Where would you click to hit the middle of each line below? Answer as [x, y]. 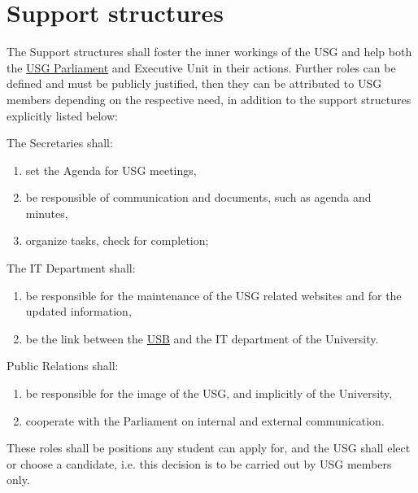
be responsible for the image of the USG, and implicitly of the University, [209, 393]
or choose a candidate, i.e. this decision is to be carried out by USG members [199, 463]
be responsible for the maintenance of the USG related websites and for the [213, 295]
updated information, [78, 311]
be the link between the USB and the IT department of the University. [202, 338]
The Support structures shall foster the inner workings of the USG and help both [209, 52]
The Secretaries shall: [60, 143]
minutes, [47, 213]
